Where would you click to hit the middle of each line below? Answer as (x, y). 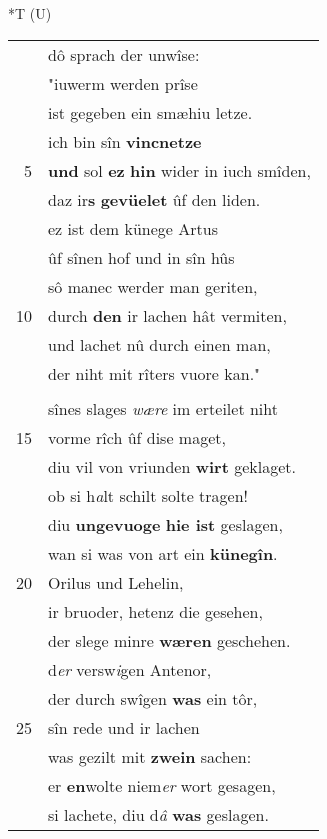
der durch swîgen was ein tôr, (153, 698)
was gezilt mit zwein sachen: (150, 756)
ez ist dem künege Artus (133, 228)
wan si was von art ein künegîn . (163, 553)
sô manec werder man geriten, (153, 286)
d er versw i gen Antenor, (130, 669)
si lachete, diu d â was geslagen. (158, 814)
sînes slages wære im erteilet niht (163, 408)
